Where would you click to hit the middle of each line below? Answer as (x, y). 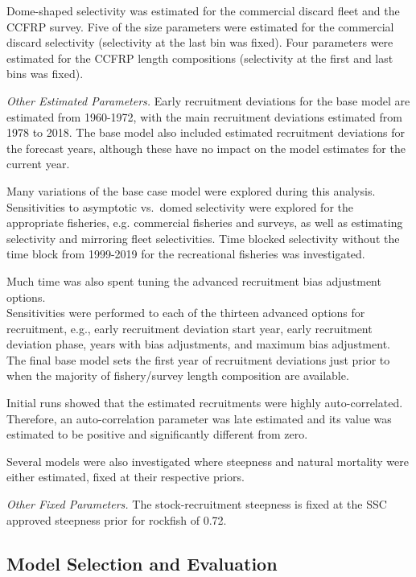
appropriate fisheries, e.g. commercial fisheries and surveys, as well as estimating (205, 223)
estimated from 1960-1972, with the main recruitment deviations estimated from (204, 116)
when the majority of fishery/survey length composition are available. (178, 375)
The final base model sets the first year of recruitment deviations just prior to (198, 359)
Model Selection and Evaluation (142, 563)
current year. (38, 164)
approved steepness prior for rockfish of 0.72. (117, 519)
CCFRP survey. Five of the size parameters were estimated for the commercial (200, 26)
